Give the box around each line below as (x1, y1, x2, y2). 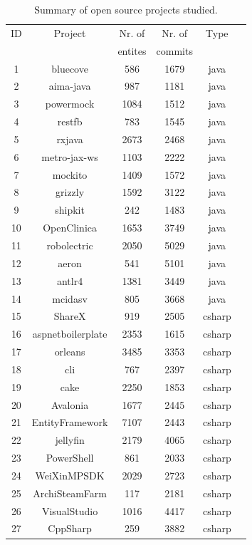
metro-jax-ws (41, 149, 98, 164)
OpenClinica (43, 220, 97, 235)
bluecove (51, 61, 88, 76)
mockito (52, 167, 88, 182)
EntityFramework (31, 415, 108, 430)
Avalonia (51, 397, 89, 412)
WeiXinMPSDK (35, 467, 105, 482)
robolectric (46, 237, 93, 252)
